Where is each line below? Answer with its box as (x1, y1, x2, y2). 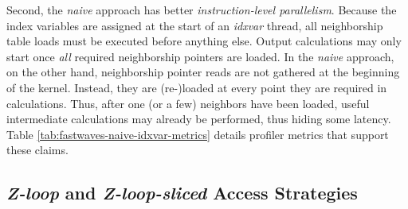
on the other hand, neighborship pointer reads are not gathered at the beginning (6, 64, 400, 80)
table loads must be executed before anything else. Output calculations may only (6, 33, 402, 49)
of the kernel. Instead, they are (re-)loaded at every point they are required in (6, 79, 387, 95)
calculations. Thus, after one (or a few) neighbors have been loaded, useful (6, 95, 370, 111)
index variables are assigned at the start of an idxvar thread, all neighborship (6, 17, 383, 33)
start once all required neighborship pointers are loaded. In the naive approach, (6, 48, 394, 64)
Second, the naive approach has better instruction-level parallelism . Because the (6, 2, 397, 17)
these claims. (6, 141, 69, 158)
